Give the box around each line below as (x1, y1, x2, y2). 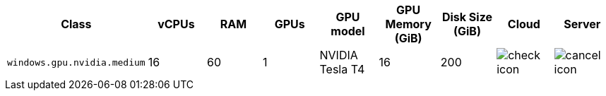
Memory (385, 17, 432, 31)
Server (564, 17, 601, 31)
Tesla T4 (319, 62, 365, 76)
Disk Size (441, 10, 493, 24)
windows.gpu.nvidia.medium (7, 56, 145, 68)
